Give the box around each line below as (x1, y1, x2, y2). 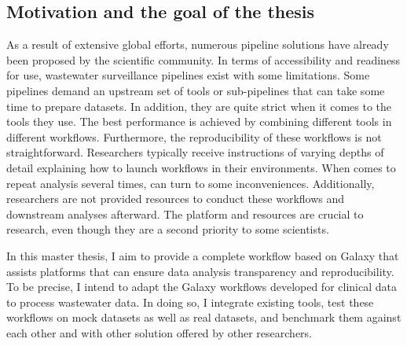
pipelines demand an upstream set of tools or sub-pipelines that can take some (6, 82, 385, 98)
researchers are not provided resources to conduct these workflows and (6, 190, 345, 207)
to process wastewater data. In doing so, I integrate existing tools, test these (6, 293, 374, 310)
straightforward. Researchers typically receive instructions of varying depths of (6, 144, 384, 160)
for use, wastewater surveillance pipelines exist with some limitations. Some (6, 67, 370, 83)
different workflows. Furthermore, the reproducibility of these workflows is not (6, 128, 382, 145)
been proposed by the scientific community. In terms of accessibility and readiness (6, 51, 401, 68)
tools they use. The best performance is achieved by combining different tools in (6, 113, 392, 130)
